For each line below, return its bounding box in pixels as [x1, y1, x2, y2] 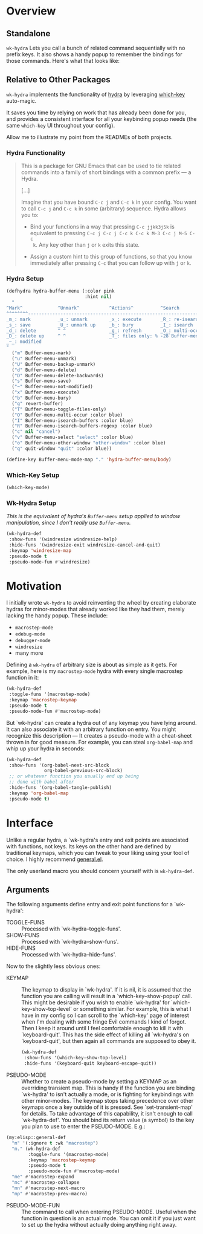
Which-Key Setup [6, 470, 60, 479]
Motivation [6, 579, 62, 593]
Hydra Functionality [6, 148, 66, 157]
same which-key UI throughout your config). [6, 122, 115, 129]
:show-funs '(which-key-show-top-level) [24, 1055, 127, 1061]
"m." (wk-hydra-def [11, 1146, 61, 1152]
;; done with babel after [8, 779, 74, 785]
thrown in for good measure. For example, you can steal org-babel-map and [6, 738, 193, 745]
